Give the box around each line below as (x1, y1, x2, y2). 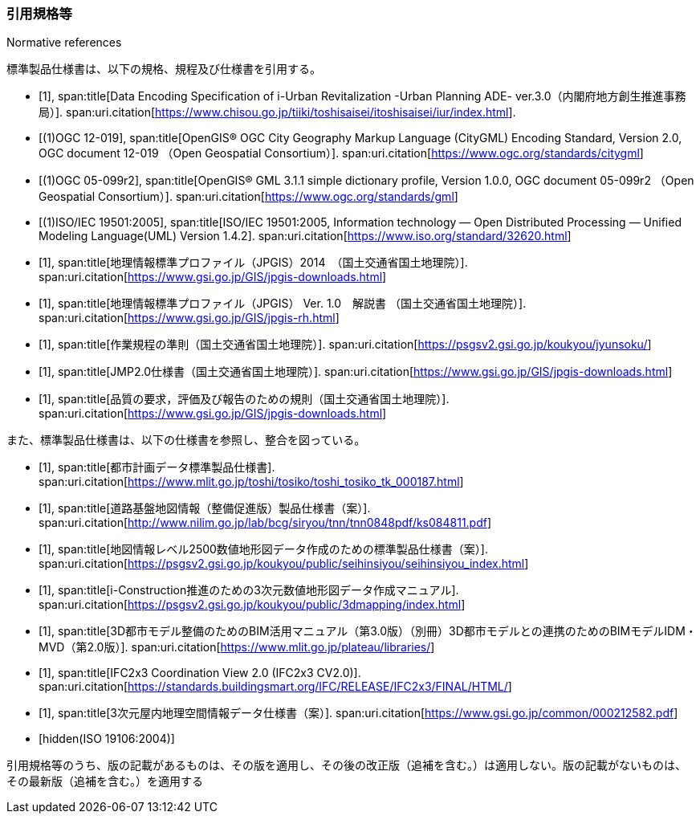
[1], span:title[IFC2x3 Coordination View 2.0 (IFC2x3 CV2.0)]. (39, 666, 361, 680)
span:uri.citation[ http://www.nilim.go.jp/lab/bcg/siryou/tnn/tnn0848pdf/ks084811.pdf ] (39, 516, 492, 530)
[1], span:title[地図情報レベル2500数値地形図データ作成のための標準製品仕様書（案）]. (39, 542, 488, 557)
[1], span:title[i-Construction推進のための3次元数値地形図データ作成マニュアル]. (39, 583, 459, 598)
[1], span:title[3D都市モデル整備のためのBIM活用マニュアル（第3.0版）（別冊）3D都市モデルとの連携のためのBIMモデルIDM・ (39, 624, 697, 638)
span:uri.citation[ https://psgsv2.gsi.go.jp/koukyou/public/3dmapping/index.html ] (39, 598, 466, 612)
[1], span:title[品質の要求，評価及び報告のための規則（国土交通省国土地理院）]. (39, 392, 450, 406)
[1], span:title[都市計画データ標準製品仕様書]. (39, 460, 275, 475)
